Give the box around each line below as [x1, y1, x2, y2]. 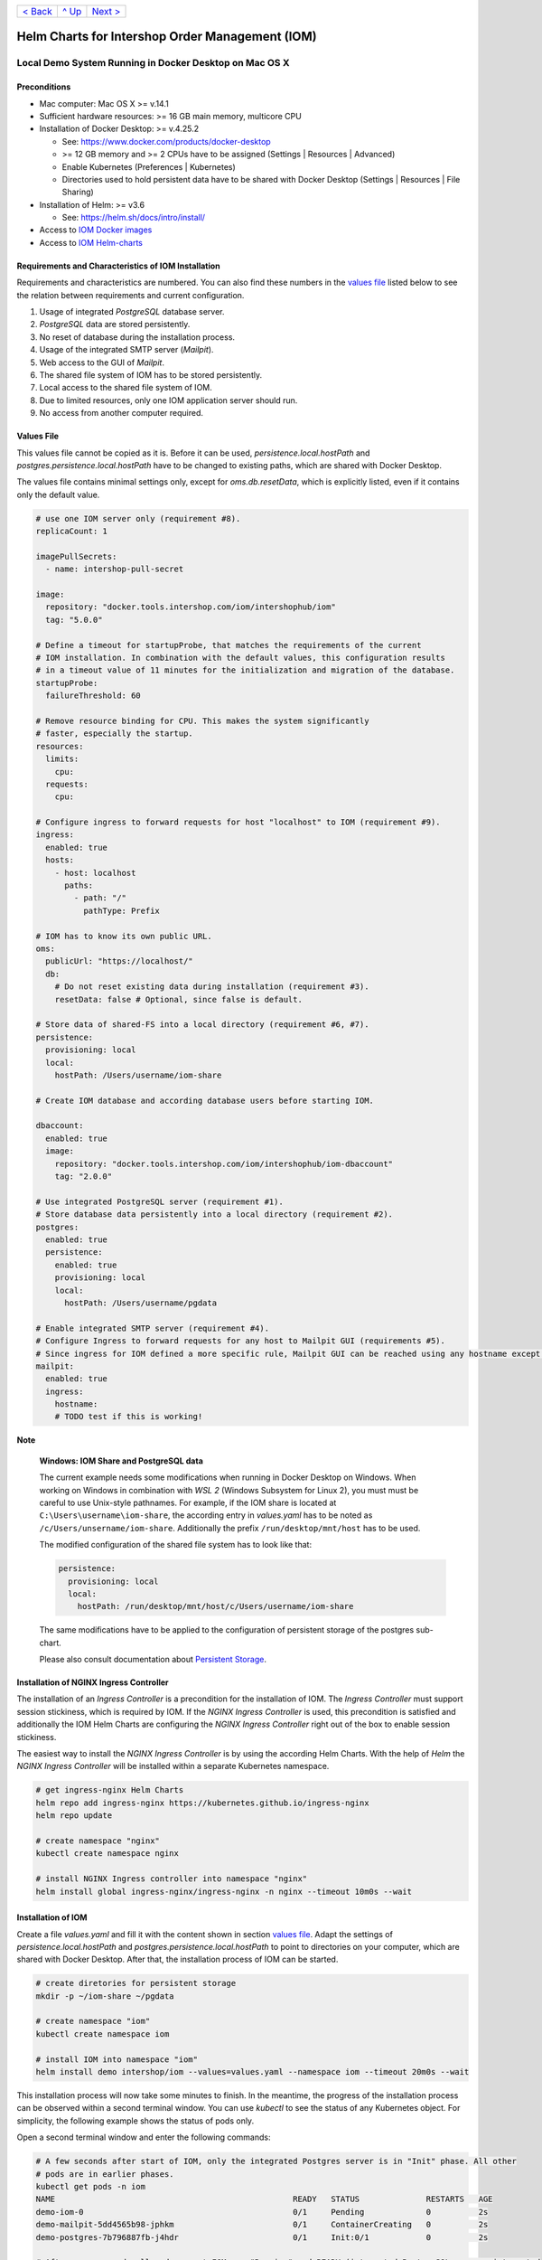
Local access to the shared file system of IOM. [39, 382, 212, 393]
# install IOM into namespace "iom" [35, 2054, 199, 2065]
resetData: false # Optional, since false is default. [54, 994, 303, 1004]
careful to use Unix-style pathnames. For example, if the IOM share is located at [39, 1497, 337, 1508]
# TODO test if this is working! [54, 1411, 203, 1422]
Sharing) [61, 186, 94, 198]
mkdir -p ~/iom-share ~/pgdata [35, 1991, 175, 2001]
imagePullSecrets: [35, 551, 117, 561]
